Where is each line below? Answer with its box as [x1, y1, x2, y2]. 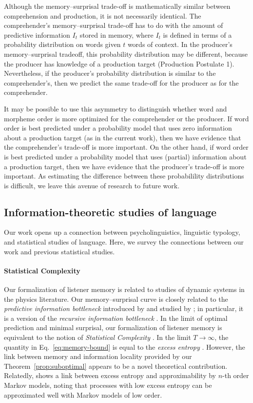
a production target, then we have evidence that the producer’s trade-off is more [4, 161, 244, 171]
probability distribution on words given [4, 39, 121, 49]
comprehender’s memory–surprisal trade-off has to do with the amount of [4, 20, 223, 30]
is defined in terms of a [163, 29, 232, 40]
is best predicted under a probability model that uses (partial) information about [4, 151, 247, 161]
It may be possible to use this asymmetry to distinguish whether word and [4, 103, 227, 113]
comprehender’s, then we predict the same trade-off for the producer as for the [4, 77, 239, 88]
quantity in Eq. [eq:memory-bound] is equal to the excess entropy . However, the [4, 341, 245, 352]
